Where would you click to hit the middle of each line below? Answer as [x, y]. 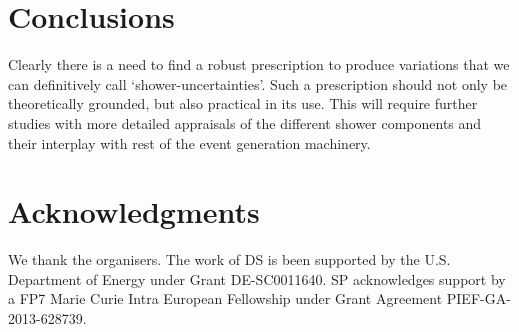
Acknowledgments [134, 211]
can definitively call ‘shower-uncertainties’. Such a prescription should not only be [258, 83]
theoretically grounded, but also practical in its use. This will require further [243, 103]
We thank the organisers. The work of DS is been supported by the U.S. [229, 259]
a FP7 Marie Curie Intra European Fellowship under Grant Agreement [225, 298]
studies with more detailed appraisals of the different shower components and [245, 122]
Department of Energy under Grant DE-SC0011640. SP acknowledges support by [257, 278]
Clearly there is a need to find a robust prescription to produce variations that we [259, 64]
